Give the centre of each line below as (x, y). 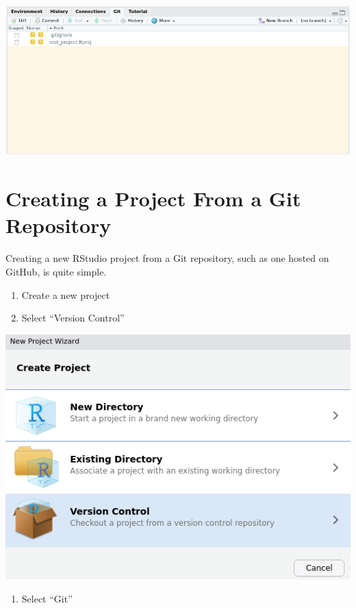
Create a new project (66, 294)
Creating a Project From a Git (153, 198)
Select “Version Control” (73, 318)
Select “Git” (47, 598)
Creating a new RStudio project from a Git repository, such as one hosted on (167, 258)
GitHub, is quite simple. (56, 271)
